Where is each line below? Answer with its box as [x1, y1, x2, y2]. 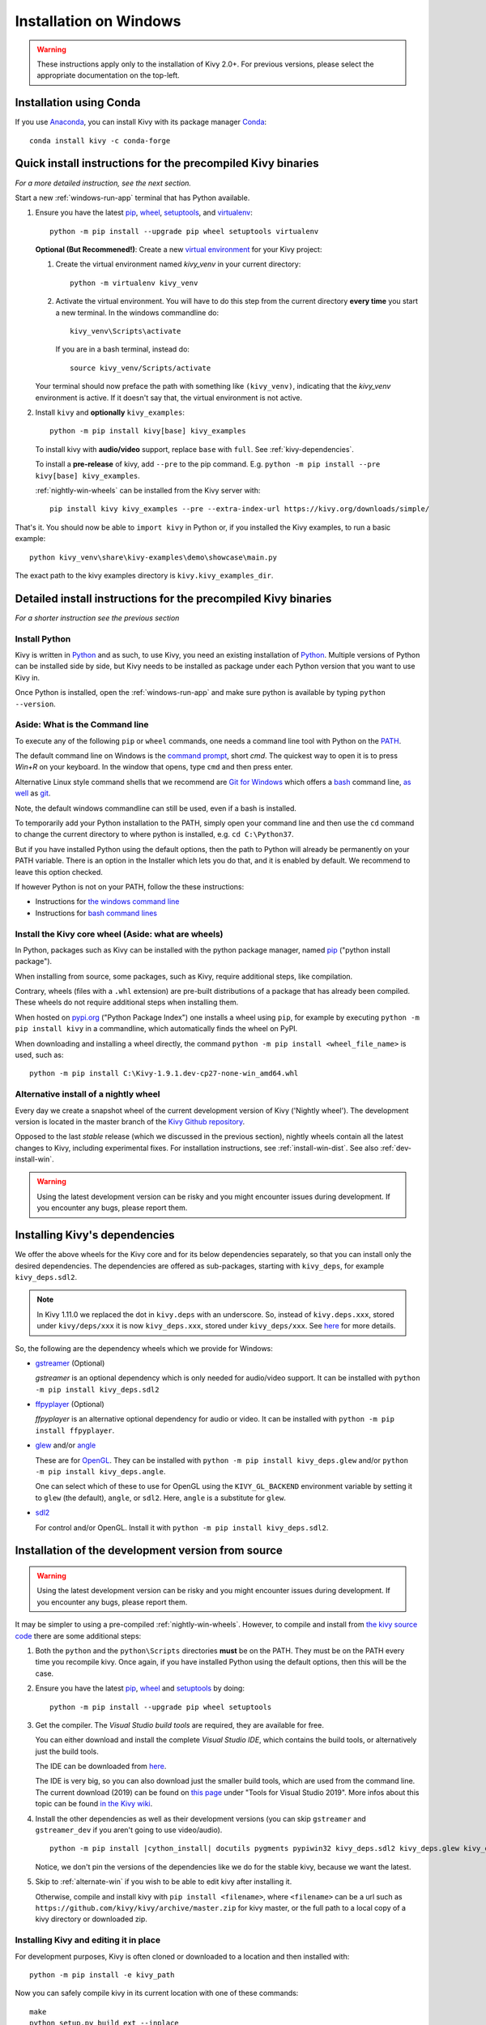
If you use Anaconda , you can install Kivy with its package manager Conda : [15, 117, 267, 127]
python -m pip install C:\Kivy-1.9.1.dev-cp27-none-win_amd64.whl [29, 1069, 299, 1078]
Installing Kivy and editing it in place [15, 1934, 161, 1946]
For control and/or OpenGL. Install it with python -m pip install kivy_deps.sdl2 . [35, 1523, 329, 1533]
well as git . [15, 788, 51, 798]
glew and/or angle [35, 1440, 96, 1450]
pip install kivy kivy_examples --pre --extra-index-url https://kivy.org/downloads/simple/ [49, 505, 430, 514]
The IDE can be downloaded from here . [35, 1762, 167, 1771]
